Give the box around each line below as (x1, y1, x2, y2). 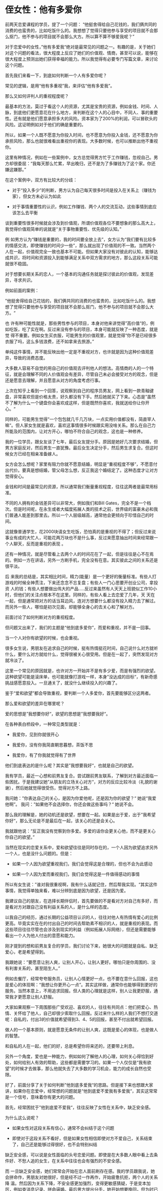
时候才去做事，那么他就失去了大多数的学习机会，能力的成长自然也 (15, 1065, 147, 1071)
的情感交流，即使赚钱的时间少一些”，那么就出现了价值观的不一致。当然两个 (5, 242, 156, 248)
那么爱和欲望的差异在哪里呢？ (5, 700, 65, 706)
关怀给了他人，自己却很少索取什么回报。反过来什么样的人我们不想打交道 (13, 1010, 158, 1016)
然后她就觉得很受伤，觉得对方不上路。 (15, 785, 92, 791)
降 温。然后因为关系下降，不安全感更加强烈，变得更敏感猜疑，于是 (5, 1180, 138, 1186)
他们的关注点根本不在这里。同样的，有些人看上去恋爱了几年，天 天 (17, 591, 151, 598)
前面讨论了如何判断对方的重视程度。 (5, 614, 78, 620)
